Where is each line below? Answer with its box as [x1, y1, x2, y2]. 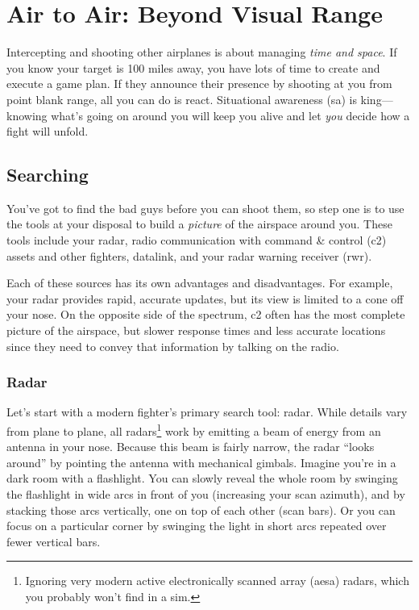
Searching [6, 162, 89, 187]
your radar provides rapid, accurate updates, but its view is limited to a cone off [6, 290, 404, 307]
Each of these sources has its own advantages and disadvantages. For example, [6, 274, 393, 291]
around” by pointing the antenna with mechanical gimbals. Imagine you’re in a [6, 453, 396, 470]
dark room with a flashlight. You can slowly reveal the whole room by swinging [6, 470, 398, 487]
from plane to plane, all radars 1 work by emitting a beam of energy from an [6, 420, 381, 439]
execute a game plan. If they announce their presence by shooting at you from [6, 75, 392, 92]
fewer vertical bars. [6, 533, 101, 549]
